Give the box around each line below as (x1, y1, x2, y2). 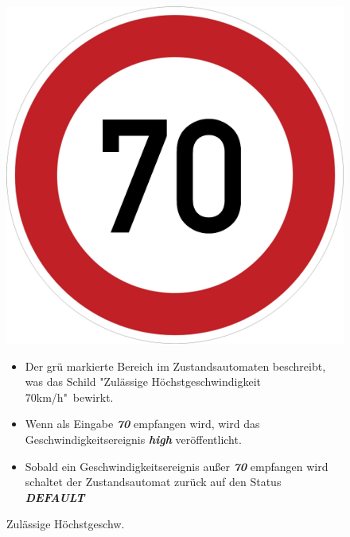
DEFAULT (25, 488, 85, 505)
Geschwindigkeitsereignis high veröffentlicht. (25, 430, 242, 447)
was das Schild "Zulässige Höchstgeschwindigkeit (25, 373, 261, 390)
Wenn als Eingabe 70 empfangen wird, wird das (25, 415, 260, 432)
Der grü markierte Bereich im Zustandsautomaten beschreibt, (25, 357, 326, 374)
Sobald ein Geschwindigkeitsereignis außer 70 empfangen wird (25, 457, 329, 474)
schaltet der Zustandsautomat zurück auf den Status (25, 473, 282, 490)
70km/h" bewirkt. (25, 388, 114, 405)
